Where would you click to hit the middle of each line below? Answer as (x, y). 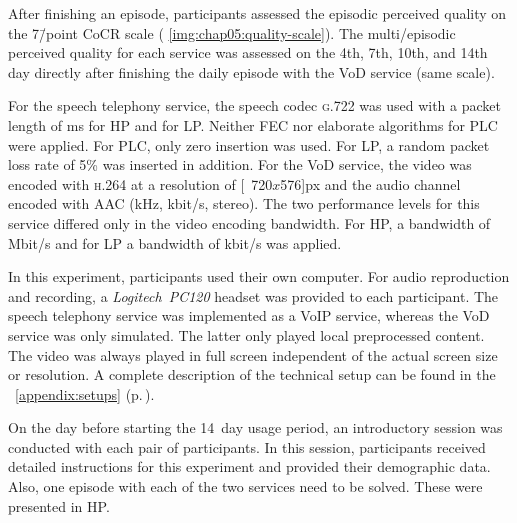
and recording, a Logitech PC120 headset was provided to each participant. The (253, 295)
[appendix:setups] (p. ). (85, 393)
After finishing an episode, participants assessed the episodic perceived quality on (257, 13)
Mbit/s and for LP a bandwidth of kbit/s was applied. (175, 242)
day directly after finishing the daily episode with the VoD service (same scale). (251, 71)
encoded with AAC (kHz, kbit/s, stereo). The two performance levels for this (244, 203)
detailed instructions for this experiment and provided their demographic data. (249, 466)
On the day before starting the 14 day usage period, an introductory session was (255, 427)
